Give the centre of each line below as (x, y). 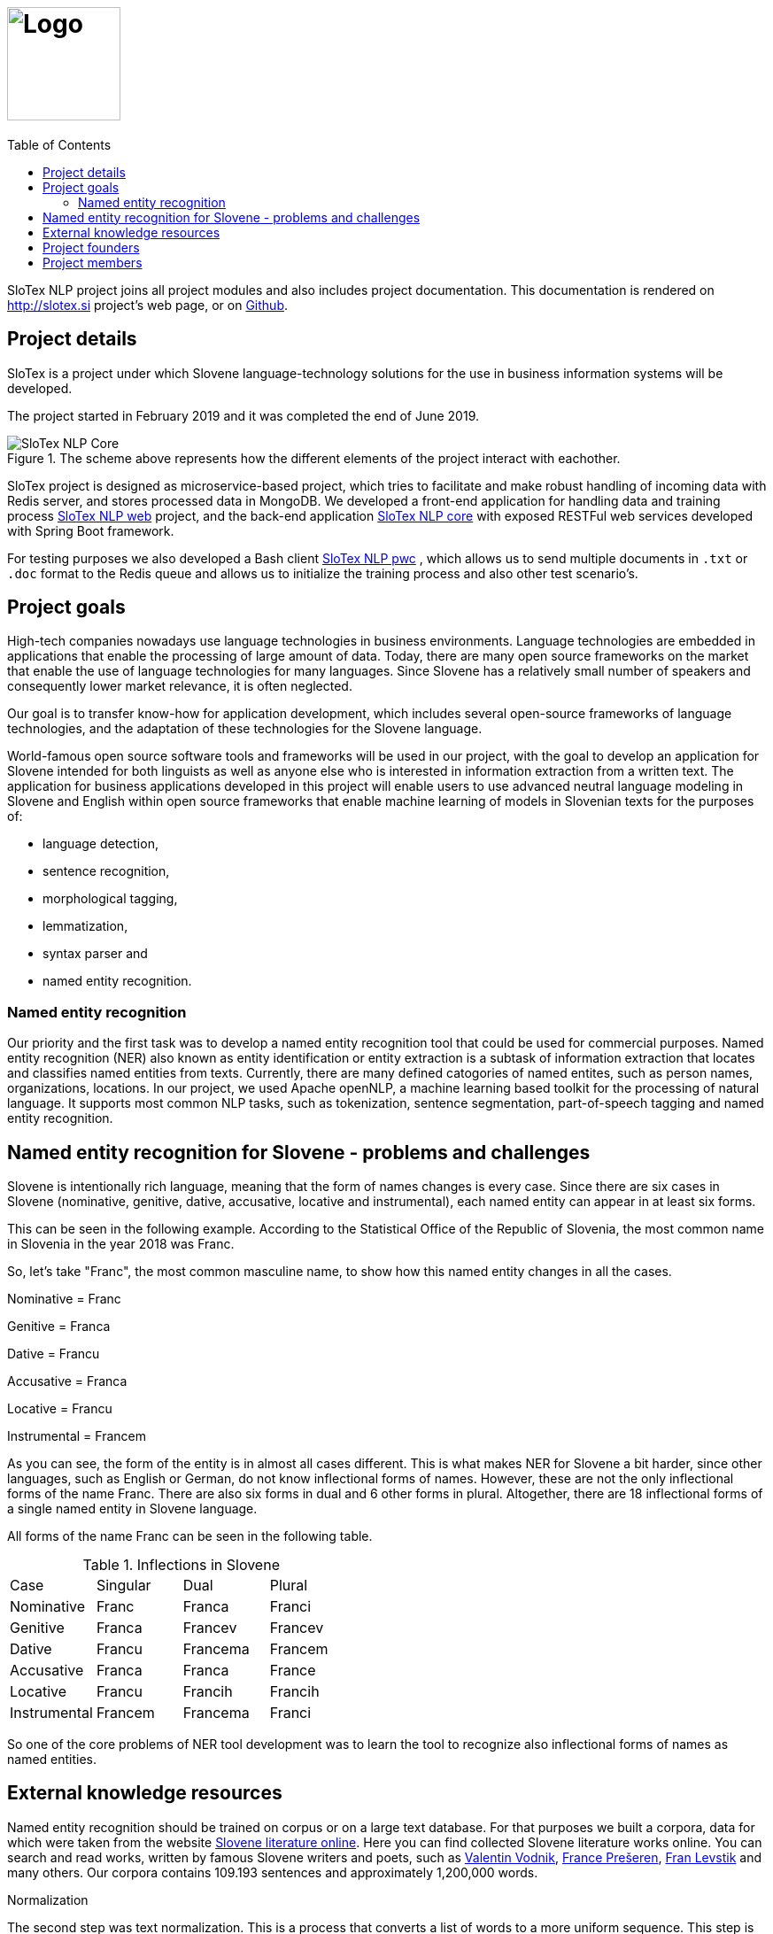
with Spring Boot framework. (91, 530)
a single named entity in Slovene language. (132, 1509)
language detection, (100, 844)
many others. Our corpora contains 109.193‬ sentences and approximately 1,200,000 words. (273, 1872)
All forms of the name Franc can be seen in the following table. (190, 1536)
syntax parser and (95, 954)
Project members (93, 262)
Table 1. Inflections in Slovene (181, 1565)
